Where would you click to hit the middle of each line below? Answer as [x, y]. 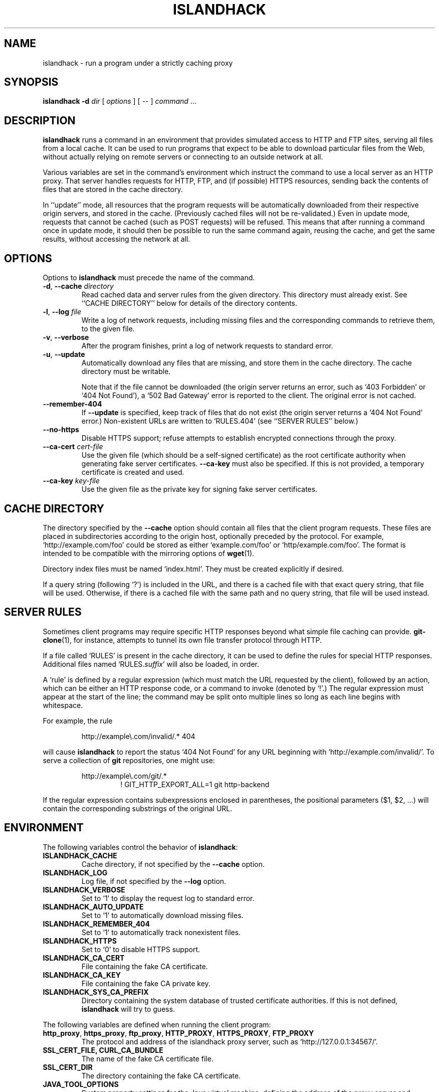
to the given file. [108, 329]
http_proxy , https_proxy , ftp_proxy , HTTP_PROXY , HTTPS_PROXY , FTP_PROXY [178, 1033]
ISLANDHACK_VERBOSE [84, 889]
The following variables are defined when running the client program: [157, 1024]
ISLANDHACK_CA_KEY [82, 975]
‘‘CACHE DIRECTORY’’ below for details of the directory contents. [189, 303]
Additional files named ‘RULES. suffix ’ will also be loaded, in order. [151, 664]
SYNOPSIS [31, 82]
